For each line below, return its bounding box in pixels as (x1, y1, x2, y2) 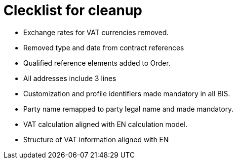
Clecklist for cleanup (3, 2, 142, 19)
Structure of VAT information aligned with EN (23, 135, 169, 144)
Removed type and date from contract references (23, 43, 184, 52)
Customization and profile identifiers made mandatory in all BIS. (23, 89, 230, 98)
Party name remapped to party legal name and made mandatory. (23, 104, 234, 113)
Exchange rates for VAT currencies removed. (23, 28, 169, 37)
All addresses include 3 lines (23, 74, 117, 82)
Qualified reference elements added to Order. (23, 58, 171, 67)
